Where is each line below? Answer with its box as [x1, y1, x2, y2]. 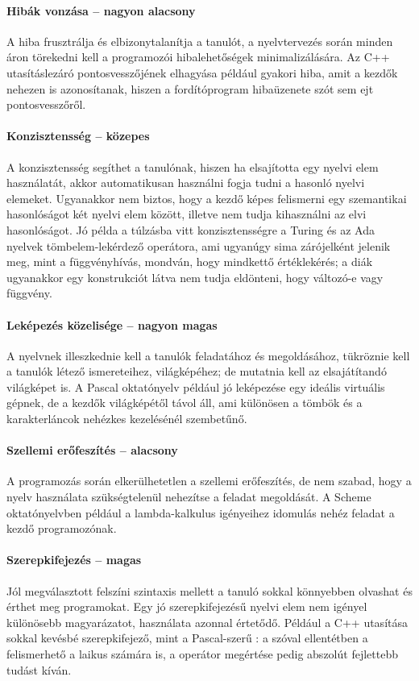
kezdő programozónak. [6, 520, 117, 537]
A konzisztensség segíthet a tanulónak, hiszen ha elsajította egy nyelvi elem [6, 158, 379, 175]
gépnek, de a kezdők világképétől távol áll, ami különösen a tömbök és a [6, 394, 363, 411]
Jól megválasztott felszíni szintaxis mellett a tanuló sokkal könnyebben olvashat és [6, 582, 413, 599]
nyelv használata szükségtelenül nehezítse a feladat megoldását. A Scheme [6, 488, 371, 505]
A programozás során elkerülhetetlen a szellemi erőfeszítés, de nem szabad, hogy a [6, 472, 412, 489]
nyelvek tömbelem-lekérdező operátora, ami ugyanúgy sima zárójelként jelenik [6, 237, 391, 254]
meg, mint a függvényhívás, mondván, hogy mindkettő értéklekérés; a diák [6, 253, 373, 270]
